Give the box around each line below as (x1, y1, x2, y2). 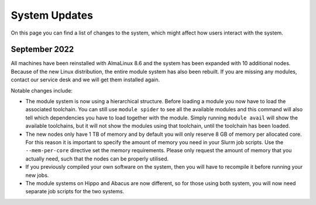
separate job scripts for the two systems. (25, 188, 125, 195)
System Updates (11, 9, 94, 22)
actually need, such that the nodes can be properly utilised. (25, 155, 169, 162)
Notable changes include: (11, 87, 73, 94)
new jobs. (25, 172, 49, 179)
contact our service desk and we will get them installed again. (11, 76, 160, 83)
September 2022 (11, 45, 74, 54)
